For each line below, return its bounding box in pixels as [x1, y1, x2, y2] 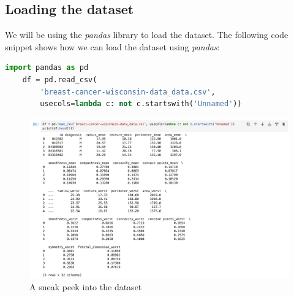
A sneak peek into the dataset [29, 280, 142, 293]
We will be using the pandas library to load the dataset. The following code [5, 28, 288, 41]
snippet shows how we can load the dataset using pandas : [5, 40, 220, 53]
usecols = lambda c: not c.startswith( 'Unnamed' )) [40, 99, 242, 109]
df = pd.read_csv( [22, 75, 97, 84]
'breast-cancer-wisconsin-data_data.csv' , [40, 87, 216, 96]
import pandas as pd [5, 63, 89, 72]
